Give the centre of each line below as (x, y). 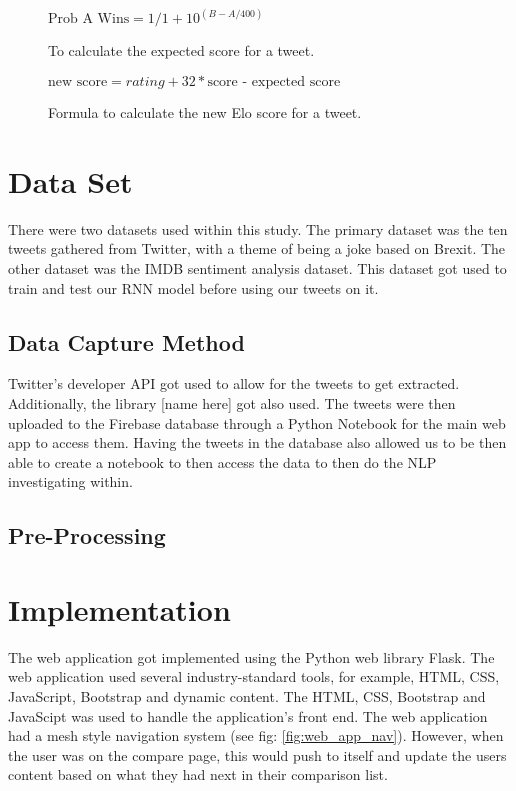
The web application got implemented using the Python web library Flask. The (251, 656)
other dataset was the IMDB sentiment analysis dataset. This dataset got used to (257, 267)
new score (78, 82)
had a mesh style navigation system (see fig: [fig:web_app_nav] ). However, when (256, 735)
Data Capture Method (126, 341)
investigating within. (70, 481)
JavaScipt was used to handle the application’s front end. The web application (248, 715)
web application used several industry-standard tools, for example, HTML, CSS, (254, 676)
